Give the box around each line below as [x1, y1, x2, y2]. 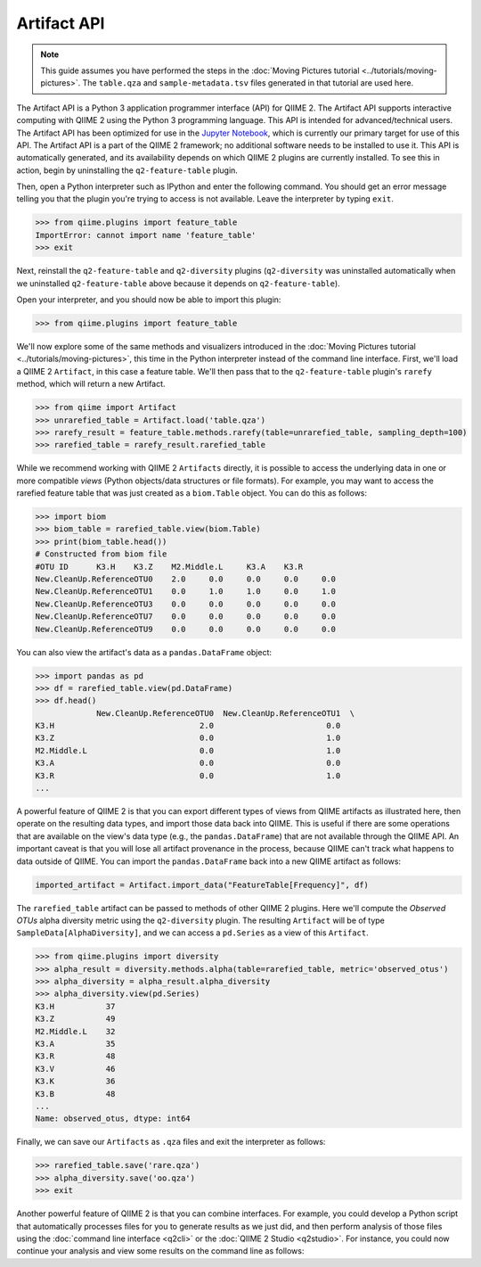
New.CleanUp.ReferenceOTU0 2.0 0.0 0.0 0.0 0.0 [35, 573, 337, 584]
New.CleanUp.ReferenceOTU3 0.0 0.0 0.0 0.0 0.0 [35, 598, 337, 609]
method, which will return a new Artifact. [16, 379, 166, 390]
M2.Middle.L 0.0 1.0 [35, 745, 341, 755]
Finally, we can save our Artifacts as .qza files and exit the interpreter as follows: [16, 1137, 326, 1148]
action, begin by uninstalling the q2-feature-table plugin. [16, 165, 238, 176]
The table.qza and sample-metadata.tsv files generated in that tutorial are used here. [82, 78, 414, 88]
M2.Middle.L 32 [35, 1026, 116, 1036]
